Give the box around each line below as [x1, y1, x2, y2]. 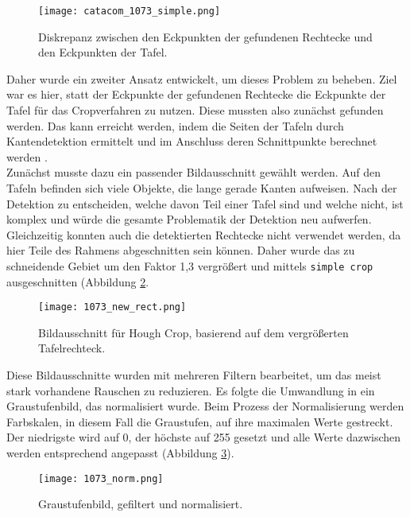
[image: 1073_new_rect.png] [38, 301, 187, 313]
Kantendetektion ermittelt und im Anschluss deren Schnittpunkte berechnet [6, 133, 377, 150]
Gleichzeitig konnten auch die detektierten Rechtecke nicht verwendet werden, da [6, 226, 401, 243]
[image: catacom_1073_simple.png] [38, 6, 221, 17]
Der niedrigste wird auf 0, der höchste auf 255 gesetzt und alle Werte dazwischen [6, 429, 401, 445]
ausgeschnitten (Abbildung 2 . [6, 273, 149, 290]
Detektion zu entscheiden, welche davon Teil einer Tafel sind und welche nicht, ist [6, 195, 404, 212]
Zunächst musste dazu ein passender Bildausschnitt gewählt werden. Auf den [6, 164, 381, 181]
